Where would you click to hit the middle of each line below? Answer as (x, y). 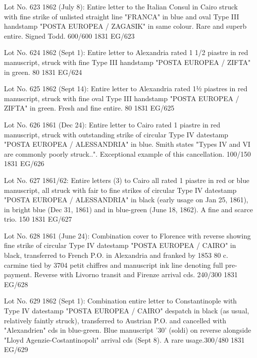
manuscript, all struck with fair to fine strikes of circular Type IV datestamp (120, 190)
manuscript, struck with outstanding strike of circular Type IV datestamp (116, 134)
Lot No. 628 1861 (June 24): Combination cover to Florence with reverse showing (128, 235)
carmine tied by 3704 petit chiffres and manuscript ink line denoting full (114, 265)
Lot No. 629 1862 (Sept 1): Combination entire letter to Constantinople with (121, 301)
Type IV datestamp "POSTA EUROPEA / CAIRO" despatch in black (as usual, (127, 311)
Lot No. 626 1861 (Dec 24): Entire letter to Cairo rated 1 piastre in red (112, 124)
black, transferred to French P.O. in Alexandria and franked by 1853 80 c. (116, 255)
